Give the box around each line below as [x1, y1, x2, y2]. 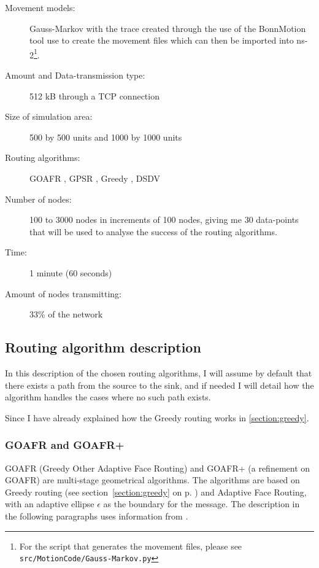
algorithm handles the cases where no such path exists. [5, 391, 211, 403]
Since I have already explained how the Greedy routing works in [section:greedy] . [5, 411, 309, 424]
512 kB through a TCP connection [29, 89, 159, 102]
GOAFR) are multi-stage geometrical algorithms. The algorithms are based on [5, 473, 300, 486]
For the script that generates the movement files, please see [19, 539, 242, 552]
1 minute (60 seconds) [29, 266, 112, 279]
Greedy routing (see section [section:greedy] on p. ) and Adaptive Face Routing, [5, 485, 307, 498]
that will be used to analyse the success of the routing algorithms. [29, 225, 277, 238]
